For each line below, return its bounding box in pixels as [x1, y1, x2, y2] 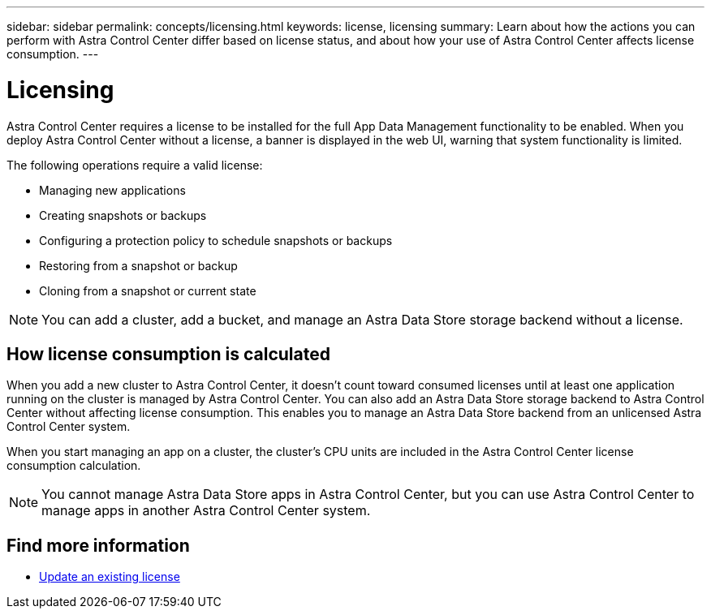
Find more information [6, 535, 190, 556]
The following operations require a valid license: [6, 157, 263, 172]
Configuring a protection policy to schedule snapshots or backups [39, 233, 393, 247]
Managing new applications [39, 183, 186, 197]
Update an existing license [39, 570, 180, 584]
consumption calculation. [6, 458, 141, 473]
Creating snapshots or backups [39, 208, 207, 222]
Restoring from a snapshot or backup [39, 258, 238, 273]
